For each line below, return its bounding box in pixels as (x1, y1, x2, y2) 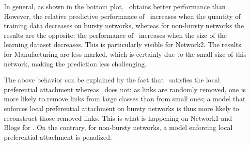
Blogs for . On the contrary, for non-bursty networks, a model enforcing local (4, 122, 233, 132)
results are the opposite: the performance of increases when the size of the (4, 30, 227, 40)
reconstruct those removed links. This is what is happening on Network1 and (4, 113, 232, 123)
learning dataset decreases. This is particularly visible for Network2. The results (4, 39, 241, 49)
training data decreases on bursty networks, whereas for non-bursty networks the (4, 20, 244, 31)
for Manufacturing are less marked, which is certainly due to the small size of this (4, 48, 247, 59)
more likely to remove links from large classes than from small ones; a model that (4, 94, 246, 104)
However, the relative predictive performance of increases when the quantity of (4, 11, 241, 21)
